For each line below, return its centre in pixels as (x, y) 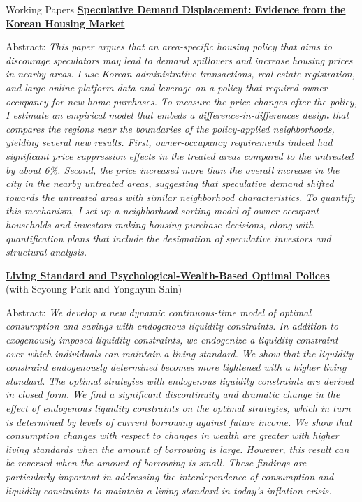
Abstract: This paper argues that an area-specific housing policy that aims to (169, 46)
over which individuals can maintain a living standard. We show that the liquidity (180, 353)
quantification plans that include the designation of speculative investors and (168, 238)
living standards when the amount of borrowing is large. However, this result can (178, 449)
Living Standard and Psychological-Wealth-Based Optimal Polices (168, 275)
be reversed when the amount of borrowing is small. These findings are (156, 463)
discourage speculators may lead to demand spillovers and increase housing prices (179, 60)
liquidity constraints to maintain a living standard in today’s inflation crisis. (169, 490)
